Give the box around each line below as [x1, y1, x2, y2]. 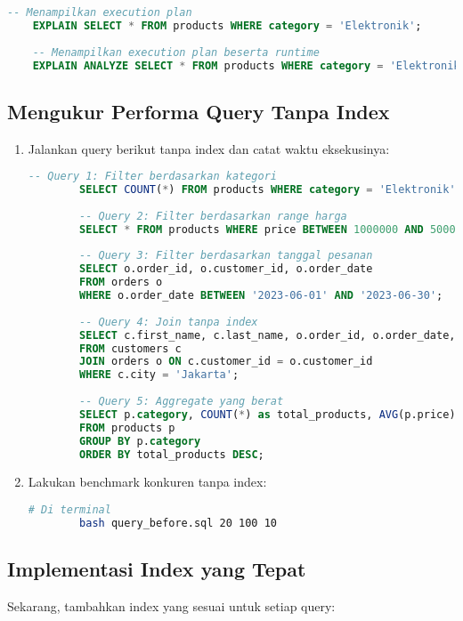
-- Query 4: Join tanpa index [79, 315, 258, 328]
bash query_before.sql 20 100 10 [79, 516, 278, 529]
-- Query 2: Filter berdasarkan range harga [79, 209, 347, 222]
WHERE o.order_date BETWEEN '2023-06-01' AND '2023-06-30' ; [79, 289, 443, 302]
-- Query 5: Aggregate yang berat [79, 395, 284, 408]
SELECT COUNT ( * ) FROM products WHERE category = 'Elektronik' [79, 183, 456, 197]
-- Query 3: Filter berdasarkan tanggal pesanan [79, 249, 373, 262]
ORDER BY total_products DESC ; [79, 448, 264, 461]
